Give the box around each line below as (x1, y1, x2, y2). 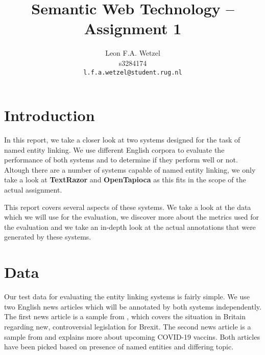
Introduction (4, 105, 95, 126)
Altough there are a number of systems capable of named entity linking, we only (4, 164, 256, 175)
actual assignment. (4, 184, 62, 195)
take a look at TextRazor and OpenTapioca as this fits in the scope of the (4, 174, 246, 185)
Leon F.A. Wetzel (105, 48, 160, 58)
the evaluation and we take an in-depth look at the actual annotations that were (4, 221, 256, 232)
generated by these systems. (4, 231, 91, 242)
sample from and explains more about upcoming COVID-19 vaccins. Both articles (4, 331, 260, 342)
